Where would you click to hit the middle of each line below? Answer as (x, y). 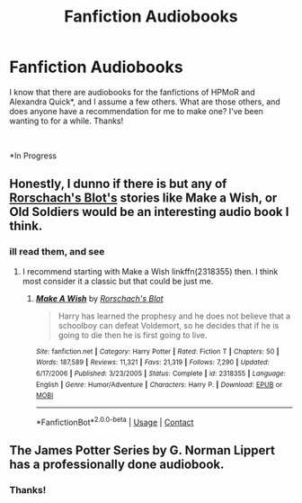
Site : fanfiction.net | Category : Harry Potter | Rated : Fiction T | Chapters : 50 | (157, 351)
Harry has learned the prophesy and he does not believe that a (174, 316)
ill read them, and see (57, 252)
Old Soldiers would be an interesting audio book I (149, 212)
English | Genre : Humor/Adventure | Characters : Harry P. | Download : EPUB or (159, 384)
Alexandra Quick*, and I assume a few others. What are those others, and (145, 102)
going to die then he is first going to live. (133, 335)
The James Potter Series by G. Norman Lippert (142, 450)
